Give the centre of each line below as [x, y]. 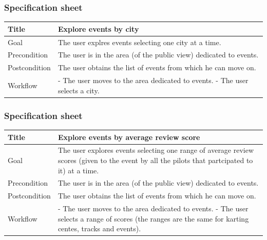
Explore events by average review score [129, 137]
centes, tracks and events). [99, 228]
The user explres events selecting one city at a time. [139, 42]
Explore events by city [98, 28]
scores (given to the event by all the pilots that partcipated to [155, 160]
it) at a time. [78, 170]
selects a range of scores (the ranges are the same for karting [153, 218]
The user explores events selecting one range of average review [156, 150]
